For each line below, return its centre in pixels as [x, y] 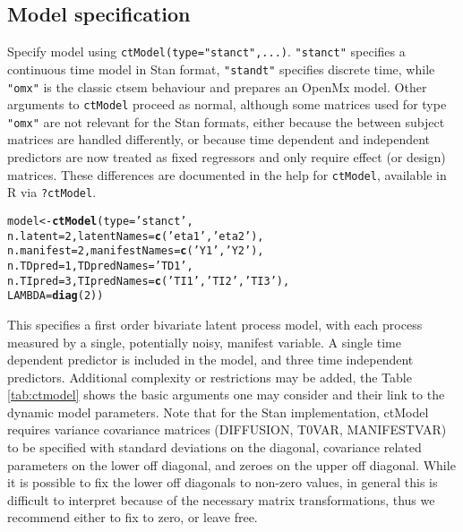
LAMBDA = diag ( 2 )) [56, 296]
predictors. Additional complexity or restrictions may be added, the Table [210, 377]
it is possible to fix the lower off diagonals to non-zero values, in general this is [223, 482]
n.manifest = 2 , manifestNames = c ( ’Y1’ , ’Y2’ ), [136, 251]
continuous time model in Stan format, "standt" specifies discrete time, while [221, 69]
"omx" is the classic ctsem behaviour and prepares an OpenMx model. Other [217, 86]
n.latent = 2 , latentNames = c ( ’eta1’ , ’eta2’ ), [136, 236]
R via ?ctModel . [52, 192]
